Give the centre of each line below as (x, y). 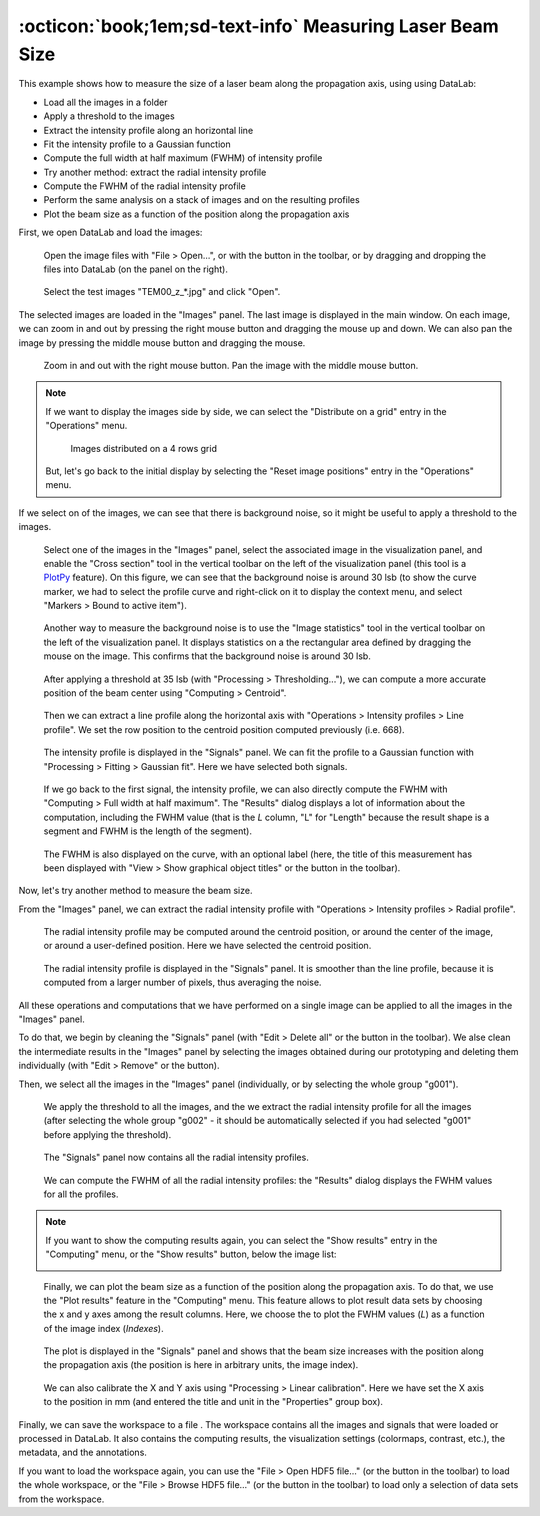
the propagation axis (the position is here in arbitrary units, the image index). (201, 1365)
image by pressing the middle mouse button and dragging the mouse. (162, 342)
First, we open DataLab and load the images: (110, 232)
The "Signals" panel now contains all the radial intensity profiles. (176, 1157)
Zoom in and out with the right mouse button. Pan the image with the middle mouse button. (231, 365)
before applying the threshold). (107, 1134)
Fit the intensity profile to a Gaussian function (137, 144)
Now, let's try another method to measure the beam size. (135, 891)
